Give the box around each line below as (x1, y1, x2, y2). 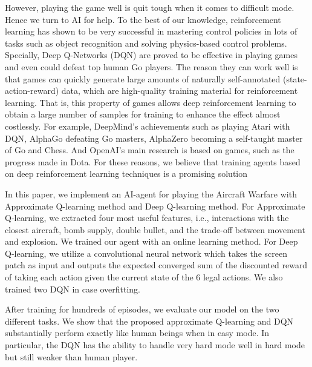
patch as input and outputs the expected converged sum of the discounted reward (5, 259, 308, 271)
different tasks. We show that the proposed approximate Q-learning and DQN (5, 314, 294, 327)
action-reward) (5, 84, 59, 97)
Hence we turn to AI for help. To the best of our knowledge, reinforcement (5, 13, 281, 25)
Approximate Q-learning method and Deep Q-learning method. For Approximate (5, 199, 305, 212)
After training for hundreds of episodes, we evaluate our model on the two (5, 303, 279, 316)
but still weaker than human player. (5, 350, 138, 363)
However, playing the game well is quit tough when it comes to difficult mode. (5, 1, 294, 13)
